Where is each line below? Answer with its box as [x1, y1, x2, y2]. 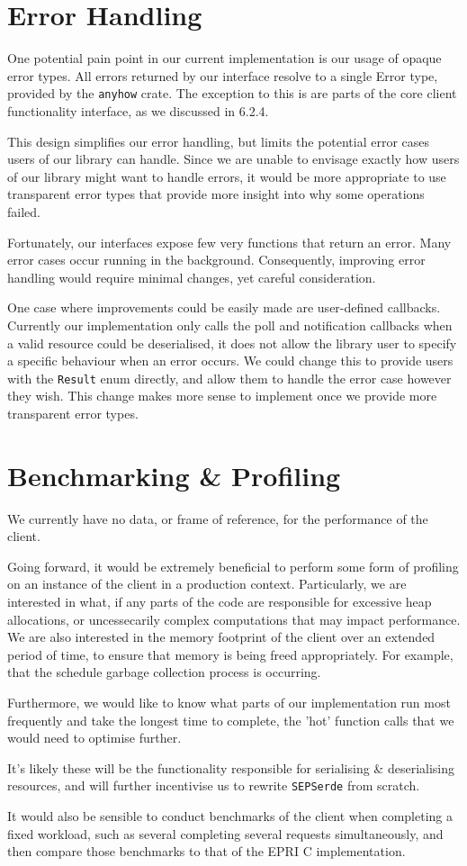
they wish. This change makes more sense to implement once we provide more [7, 386, 437, 405]
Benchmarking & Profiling [7, 456, 341, 493]
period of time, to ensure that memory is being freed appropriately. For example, [7, 645, 454, 663]
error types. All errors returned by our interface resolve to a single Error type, [7, 66, 438, 85]
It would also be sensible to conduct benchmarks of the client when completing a [7, 807, 453, 825]
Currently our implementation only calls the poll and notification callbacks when [7, 315, 453, 334]
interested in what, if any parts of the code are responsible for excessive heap [7, 592, 432, 611]
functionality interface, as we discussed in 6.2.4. [7, 101, 269, 120]
